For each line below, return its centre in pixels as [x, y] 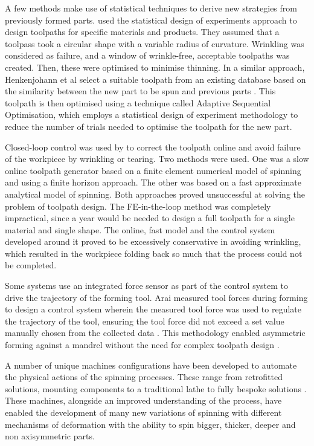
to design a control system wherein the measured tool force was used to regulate [153, 309]
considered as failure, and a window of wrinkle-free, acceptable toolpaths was [147, 55]
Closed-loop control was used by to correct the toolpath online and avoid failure [153, 147]
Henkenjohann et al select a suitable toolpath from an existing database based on [155, 79]
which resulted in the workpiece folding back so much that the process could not [154, 253]
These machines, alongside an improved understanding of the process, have [143, 400]
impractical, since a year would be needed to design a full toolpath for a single [150, 218]
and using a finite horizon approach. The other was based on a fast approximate [153, 182]
